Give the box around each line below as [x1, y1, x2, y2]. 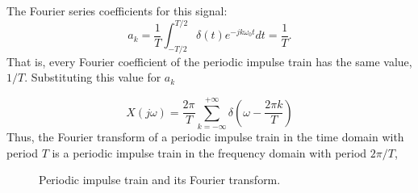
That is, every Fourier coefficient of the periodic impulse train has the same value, [6, 52, 412, 69]
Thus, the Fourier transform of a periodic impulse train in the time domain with [6, 128, 404, 145]
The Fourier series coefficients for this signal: [6, 2, 228, 19]
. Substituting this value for [24, 69, 161, 86]
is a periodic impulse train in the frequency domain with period [52, 144, 367, 161]
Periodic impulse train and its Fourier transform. [39, 171, 281, 188]
